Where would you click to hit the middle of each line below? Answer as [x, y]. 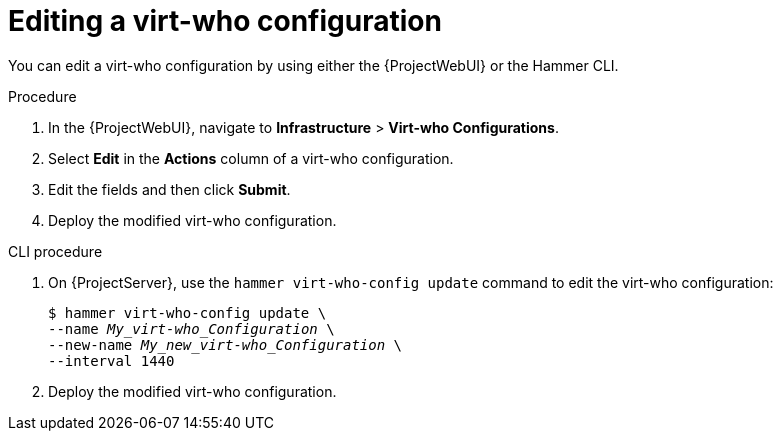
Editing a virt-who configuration [225, 21]
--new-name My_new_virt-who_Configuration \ [225, 344]
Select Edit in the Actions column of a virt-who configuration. [251, 158]
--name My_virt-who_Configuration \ [191, 328]
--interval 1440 [111, 360]
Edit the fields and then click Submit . [169, 189]
